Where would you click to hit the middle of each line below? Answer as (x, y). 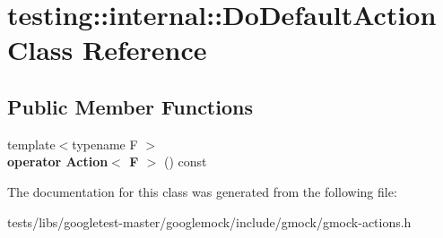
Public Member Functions (130, 106)
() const (186, 161)
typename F (105, 144)
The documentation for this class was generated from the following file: (202, 191)
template (31, 144)
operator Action (58, 161)
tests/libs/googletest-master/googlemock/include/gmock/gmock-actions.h (209, 221)
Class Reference (107, 50)
